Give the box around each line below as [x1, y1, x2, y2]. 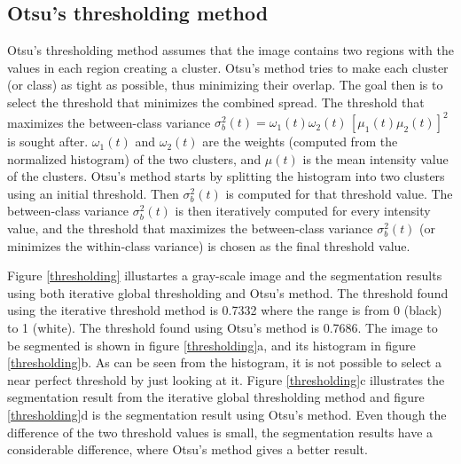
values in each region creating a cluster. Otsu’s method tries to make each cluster [7, 58, 449, 76]
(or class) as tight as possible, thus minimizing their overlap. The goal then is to [7, 75, 443, 94]
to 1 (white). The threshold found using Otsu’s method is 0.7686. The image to [7, 319, 438, 337]
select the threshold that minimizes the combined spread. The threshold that [7, 92, 425, 111]
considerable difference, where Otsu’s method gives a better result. [7, 440, 368, 459]
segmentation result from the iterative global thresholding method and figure [7, 388, 425, 406]
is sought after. [7, 132, 89, 151]
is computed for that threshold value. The [225, 184, 453, 202]
